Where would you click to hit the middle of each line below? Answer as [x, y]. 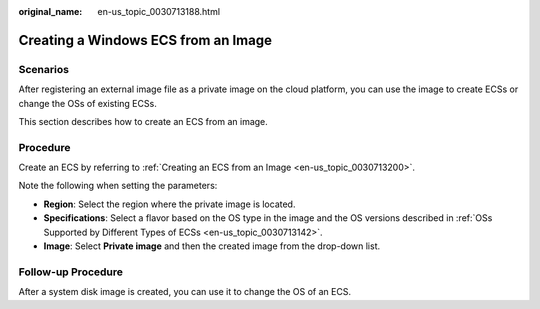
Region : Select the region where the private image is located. [169, 204]
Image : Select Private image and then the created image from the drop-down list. [211, 246]
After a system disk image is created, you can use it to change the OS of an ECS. [185, 292]
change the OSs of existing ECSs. [87, 103]
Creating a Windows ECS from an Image [145, 40]
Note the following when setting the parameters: [118, 186]
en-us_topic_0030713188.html [158, 11]
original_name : [50, 11]
